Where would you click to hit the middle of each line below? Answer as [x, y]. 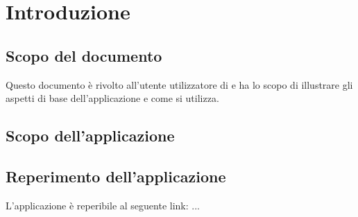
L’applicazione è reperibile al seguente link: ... [103, 205]
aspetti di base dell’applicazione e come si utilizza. [112, 98]
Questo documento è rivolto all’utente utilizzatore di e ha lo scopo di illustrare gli [179, 84]
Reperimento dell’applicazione [116, 176]
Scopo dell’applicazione [90, 136]
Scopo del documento [84, 55]
